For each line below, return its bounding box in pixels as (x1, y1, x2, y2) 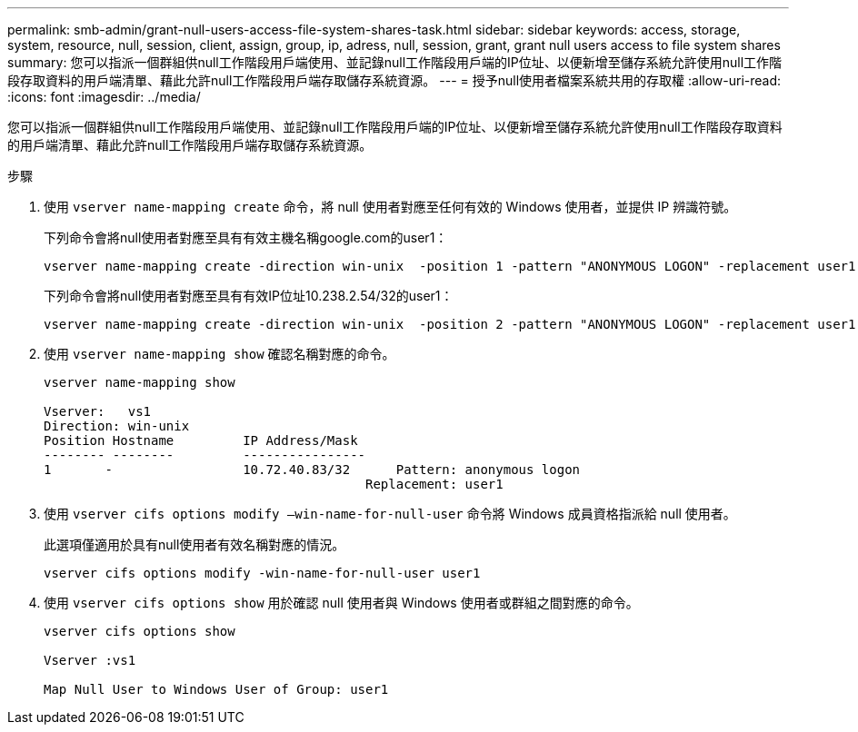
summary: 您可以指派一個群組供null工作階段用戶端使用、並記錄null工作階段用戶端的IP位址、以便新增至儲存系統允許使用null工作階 (7, 54, 783, 70)
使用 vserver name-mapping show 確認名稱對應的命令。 (44, 346, 395, 361)
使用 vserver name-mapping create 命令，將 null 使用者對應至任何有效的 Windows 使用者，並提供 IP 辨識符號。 (44, 199, 737, 214)
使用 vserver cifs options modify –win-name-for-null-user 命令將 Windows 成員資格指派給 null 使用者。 (44, 506, 736, 521)
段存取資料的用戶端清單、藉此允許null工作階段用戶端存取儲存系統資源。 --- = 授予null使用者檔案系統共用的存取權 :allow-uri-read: (7, 73, 782, 88)
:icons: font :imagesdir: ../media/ (7, 89, 201, 104)
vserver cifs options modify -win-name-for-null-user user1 (44, 566, 481, 580)
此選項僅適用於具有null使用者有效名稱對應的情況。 (44, 537, 345, 552)
